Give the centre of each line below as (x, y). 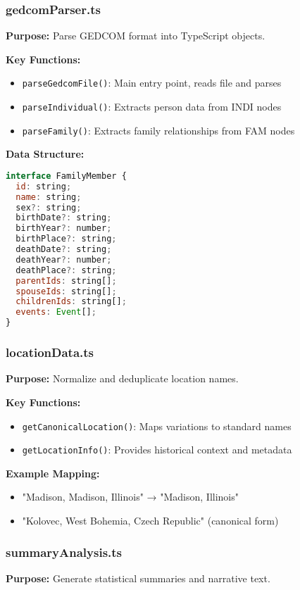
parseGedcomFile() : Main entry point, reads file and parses (152, 83)
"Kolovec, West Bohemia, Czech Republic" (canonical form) (150, 520)
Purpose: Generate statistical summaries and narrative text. (138, 578)
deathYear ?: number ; (64, 259)
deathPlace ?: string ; (66, 270)
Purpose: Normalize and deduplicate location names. (122, 378)
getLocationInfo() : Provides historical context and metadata (157, 450)
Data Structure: (45, 154)
